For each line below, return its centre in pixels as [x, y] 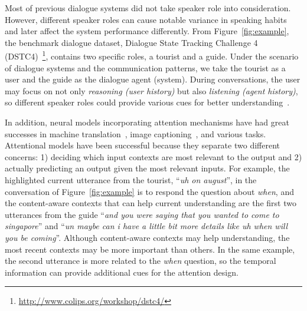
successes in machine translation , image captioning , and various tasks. [135, 133]
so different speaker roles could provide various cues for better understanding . [147, 102]
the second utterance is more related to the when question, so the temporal [141, 261]
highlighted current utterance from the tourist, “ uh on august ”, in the [131, 179]
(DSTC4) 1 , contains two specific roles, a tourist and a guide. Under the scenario [152, 55]
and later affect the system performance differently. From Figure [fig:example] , [147, 31]
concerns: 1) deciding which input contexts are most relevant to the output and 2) [153, 156]
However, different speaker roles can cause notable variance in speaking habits [146, 19]
